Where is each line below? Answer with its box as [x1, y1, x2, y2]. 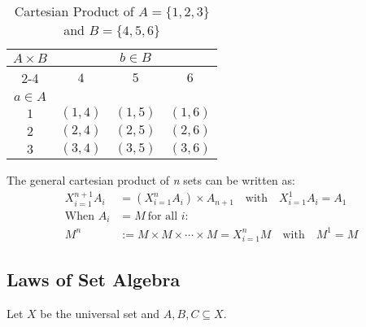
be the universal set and [40, 304, 160, 321]
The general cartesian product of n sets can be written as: [7, 172, 295, 188]
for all [147, 210, 178, 222]
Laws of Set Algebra [7, 267, 181, 292]
